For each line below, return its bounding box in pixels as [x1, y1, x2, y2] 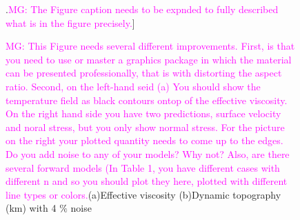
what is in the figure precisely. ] [6, 15, 135, 30]
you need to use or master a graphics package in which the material [6, 52, 292, 66]
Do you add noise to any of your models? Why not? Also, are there [6, 146, 290, 161]
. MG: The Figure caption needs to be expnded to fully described [6, 2, 279, 16]
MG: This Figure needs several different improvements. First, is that [6, 39, 295, 53]
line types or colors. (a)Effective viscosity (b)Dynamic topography [6, 187, 281, 201]
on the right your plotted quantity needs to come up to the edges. [6, 133, 283, 148]
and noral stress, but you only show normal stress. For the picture [6, 119, 285, 134]
